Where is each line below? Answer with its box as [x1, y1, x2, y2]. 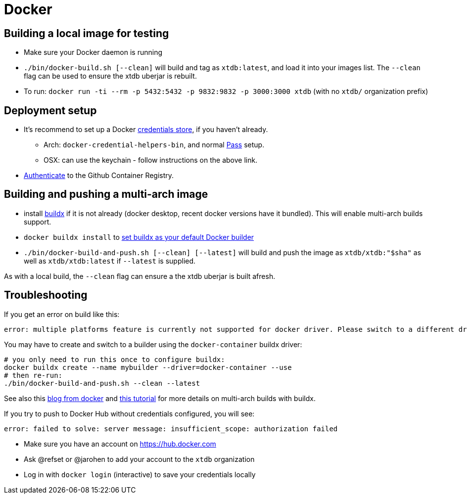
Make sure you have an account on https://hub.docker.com [24, 439, 216, 448]
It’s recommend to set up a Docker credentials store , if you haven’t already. [24, 125, 268, 134]
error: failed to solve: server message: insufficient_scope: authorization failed [4, 424, 338, 433]
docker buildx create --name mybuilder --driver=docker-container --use [4, 363, 292, 371]
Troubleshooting [4, 289, 88, 302]
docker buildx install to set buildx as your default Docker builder [24, 232, 254, 241]
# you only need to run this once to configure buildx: [4, 355, 225, 363]
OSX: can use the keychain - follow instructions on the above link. [44, 156, 258, 165]
